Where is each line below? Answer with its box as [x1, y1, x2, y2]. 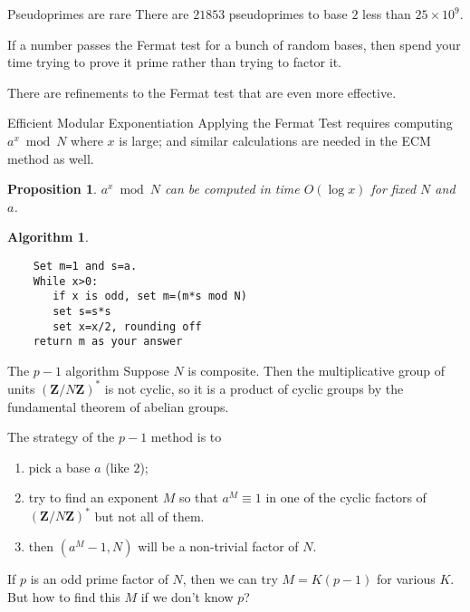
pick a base [28, 457, 91, 476]
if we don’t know [140, 587, 234, 606]
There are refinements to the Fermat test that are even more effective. [7, 82, 397, 101]
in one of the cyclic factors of [265, 488, 427, 507]
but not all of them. [94, 506, 205, 525]
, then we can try [182, 569, 278, 588]
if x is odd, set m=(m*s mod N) [53, 290, 247, 303]
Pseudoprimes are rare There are [7, 5, 189, 23]
